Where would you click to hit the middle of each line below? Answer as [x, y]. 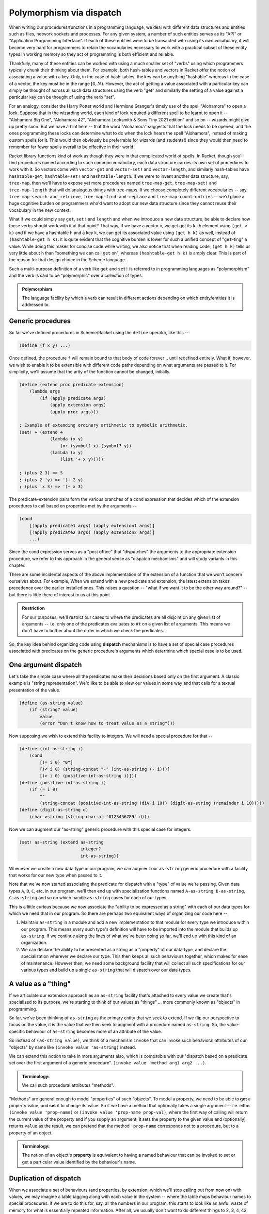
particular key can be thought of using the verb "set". [62, 97]
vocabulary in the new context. [40, 210]
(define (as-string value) [51, 703]
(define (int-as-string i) [51, 749]
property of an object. [31, 1133]
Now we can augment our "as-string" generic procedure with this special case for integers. [100, 829]
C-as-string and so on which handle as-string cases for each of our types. [88, 898]
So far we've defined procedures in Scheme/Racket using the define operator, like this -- [99, 333]
